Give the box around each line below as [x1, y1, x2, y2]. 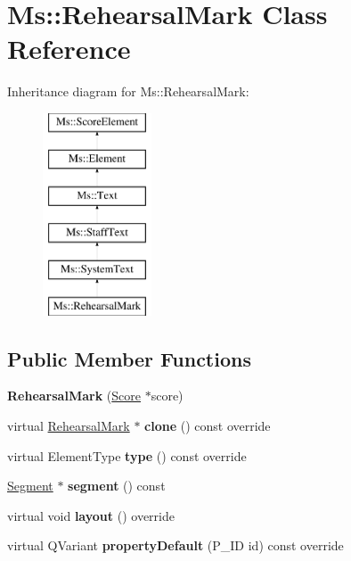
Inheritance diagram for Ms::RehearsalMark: [7, 82, 249, 101]
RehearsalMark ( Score [7, 386, 141, 405]
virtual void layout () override [7, 506, 175, 524]
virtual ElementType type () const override [7, 446, 247, 465]
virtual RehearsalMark [7, 417, 130, 435]
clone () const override [144, 417, 271, 435]
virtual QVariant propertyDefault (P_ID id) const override [7, 536, 344, 555]
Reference [7, 30, 131, 67]
